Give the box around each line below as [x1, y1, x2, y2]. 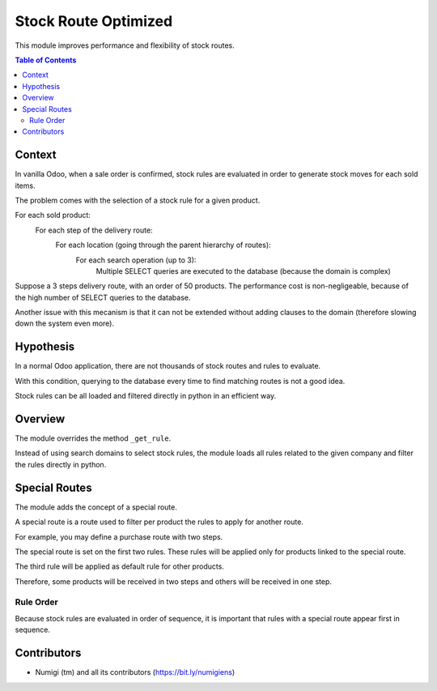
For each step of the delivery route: [35, 225, 153, 235]
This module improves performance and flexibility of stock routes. [15, 41, 235, 50]
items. [15, 181, 36, 190]
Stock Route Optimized [15, 12, 173, 30]
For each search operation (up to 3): [75, 255, 197, 265]
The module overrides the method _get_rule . [15, 433, 172, 443]
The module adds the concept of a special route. [15, 502, 177, 512]
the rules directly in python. [15, 459, 107, 469]
